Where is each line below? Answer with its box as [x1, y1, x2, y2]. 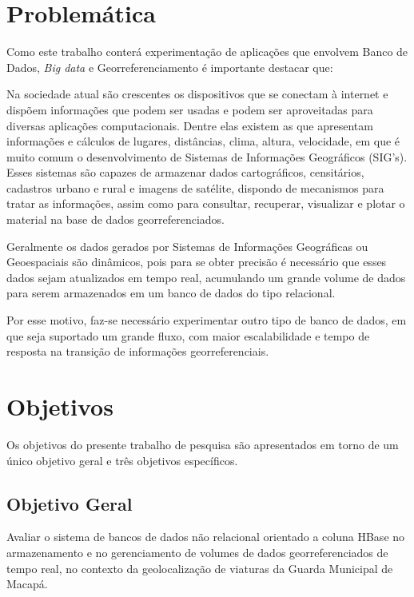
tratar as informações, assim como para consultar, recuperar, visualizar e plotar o [6, 195, 405, 212]
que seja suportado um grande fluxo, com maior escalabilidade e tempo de [6, 327, 370, 344]
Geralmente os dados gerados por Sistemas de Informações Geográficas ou [6, 237, 368, 254]
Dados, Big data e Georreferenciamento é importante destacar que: [6, 58, 333, 75]
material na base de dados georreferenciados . [6, 211, 225, 228]
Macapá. [6, 575, 48, 592]
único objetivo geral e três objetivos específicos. [6, 452, 238, 468]
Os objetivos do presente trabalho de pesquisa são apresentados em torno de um [6, 436, 399, 452]
